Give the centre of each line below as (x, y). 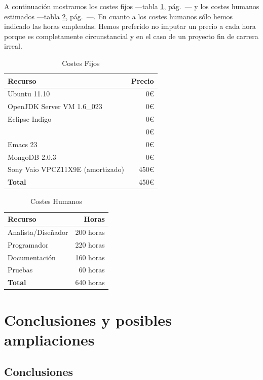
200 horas (90, 232)
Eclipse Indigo (30, 119)
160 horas (90, 257)
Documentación (32, 257)
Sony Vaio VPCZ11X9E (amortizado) (66, 169)
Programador (28, 244)
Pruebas (20, 270)
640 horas (90, 282)
